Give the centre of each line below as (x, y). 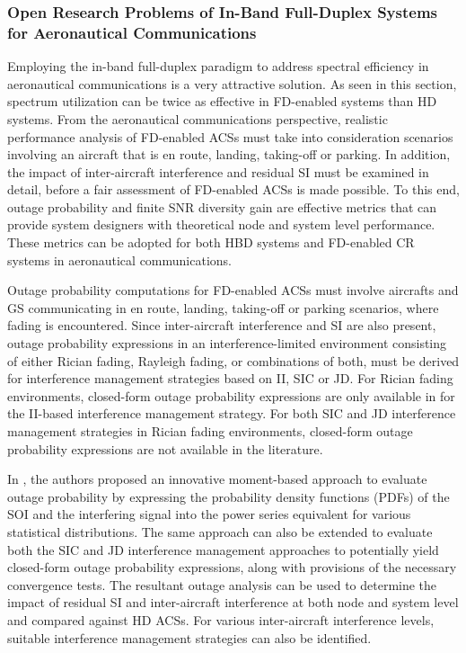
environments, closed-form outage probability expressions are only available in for (231, 395)
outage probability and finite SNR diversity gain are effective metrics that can (222, 206)
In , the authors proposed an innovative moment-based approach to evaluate (217, 479)
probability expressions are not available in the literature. (165, 448)
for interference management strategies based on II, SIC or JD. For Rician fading (230, 378)
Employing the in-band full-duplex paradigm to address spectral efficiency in (218, 66)
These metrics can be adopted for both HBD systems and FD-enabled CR (211, 242)
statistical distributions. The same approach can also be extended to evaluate (220, 531)
